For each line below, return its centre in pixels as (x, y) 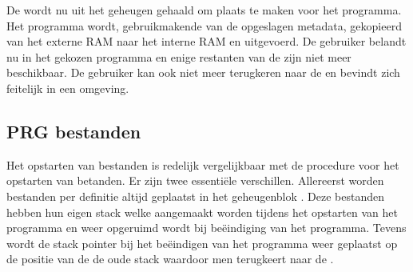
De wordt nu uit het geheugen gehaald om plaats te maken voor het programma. (204, 10)
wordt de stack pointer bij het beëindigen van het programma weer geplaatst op (202, 243)
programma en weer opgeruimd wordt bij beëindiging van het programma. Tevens (206, 228)
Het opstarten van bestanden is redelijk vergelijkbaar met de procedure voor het (203, 164)
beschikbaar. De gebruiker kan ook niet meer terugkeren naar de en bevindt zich (203, 72)
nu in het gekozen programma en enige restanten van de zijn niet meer (179, 56)
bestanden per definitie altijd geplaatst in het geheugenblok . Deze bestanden (195, 196)
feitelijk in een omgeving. (68, 88)
